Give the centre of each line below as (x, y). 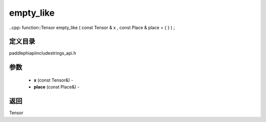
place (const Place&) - (57, 87)
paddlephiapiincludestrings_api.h (43, 53)
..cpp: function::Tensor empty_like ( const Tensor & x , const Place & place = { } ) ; (92, 28)
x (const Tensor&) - (53, 80)
